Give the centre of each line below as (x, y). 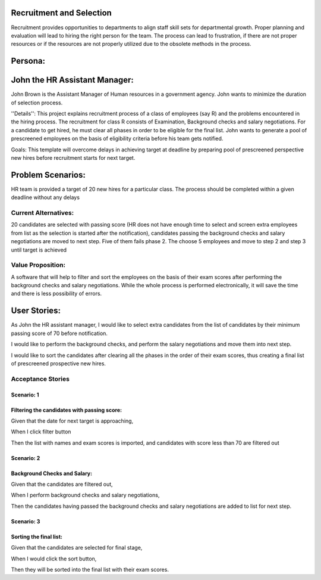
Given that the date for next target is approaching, (72, 421)
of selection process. (37, 103)
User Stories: (36, 311)
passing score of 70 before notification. (59, 333)
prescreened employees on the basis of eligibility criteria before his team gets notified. (117, 139)
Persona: (28, 61)
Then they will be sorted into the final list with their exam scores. (90, 570)
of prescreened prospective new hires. (59, 363)
